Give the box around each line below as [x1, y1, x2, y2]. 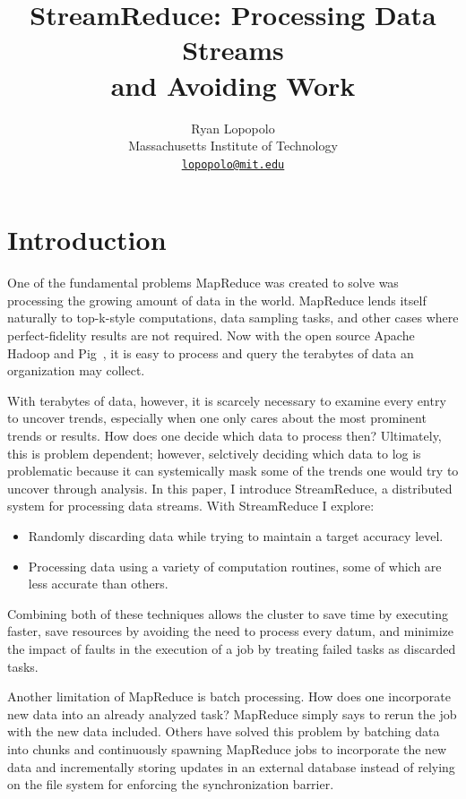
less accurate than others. [28, 574, 168, 593]
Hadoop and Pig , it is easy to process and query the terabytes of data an [7, 343, 414, 362]
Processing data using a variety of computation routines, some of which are [28, 556, 442, 575]
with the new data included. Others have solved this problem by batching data [7, 722, 440, 741]
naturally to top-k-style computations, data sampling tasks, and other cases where [7, 308, 459, 327]
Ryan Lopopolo [191, 118, 275, 137]
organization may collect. [7, 361, 145, 380]
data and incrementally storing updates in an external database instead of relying [7, 757, 455, 776]
